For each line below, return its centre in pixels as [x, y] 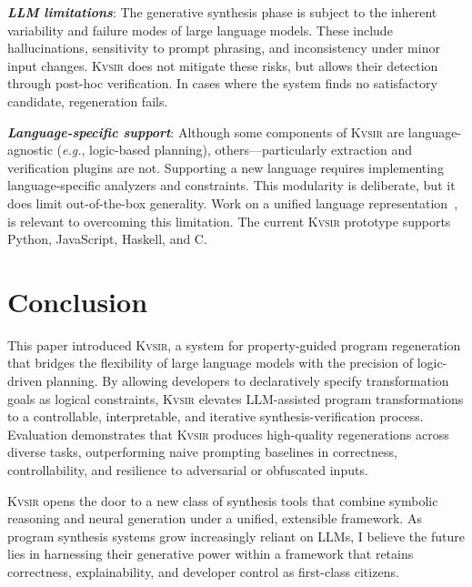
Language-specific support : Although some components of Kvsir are [206, 132]
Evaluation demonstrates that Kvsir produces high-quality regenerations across [228, 434]
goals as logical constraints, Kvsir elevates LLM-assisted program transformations [236, 398]
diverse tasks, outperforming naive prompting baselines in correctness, [202, 452]
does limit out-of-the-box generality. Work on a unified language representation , [233, 202]
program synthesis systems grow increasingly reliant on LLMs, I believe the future [236, 536]
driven [25, 381]
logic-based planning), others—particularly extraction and [251, 150]
